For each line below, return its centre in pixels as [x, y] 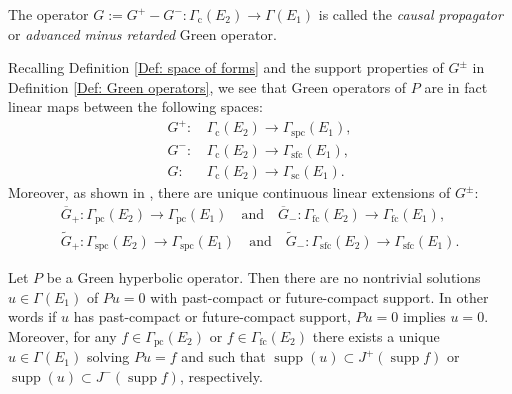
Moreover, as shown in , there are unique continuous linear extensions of [229, 192]
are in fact [456, 86]
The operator [48, 14]
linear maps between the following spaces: [135, 106]
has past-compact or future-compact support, [212, 316]
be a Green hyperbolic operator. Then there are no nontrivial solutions [263, 277]
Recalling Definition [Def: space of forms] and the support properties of [226, 67]
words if [32, 316]
